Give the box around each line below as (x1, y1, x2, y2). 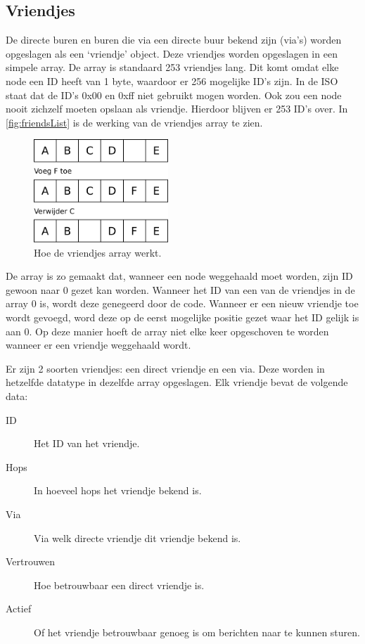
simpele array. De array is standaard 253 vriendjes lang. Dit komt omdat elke (6, 60, 339, 75)
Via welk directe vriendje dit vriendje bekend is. (34, 530, 241, 545)
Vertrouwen (6, 554, 56, 569)
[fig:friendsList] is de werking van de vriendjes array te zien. (6, 115, 263, 129)
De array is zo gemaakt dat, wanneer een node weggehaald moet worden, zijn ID (6, 269, 353, 283)
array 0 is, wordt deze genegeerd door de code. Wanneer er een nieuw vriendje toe (6, 296, 359, 311)
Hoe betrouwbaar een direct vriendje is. (34, 577, 205, 592)
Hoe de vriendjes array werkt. (34, 245, 162, 259)
